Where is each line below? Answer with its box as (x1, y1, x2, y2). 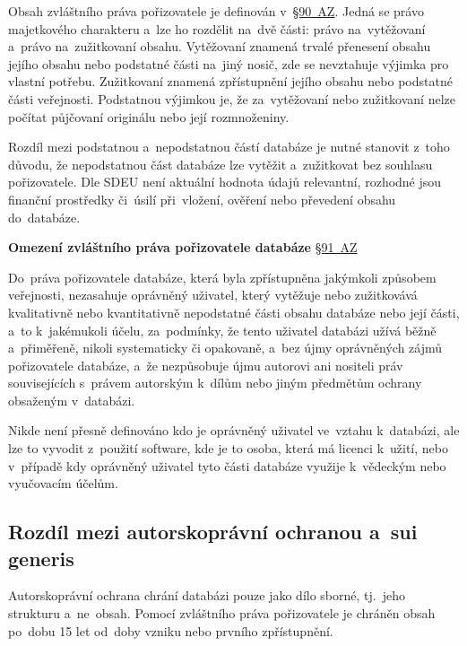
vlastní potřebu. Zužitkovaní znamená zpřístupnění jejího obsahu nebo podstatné (8, 72, 453, 91)
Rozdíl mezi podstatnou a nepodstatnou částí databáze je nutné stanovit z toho (8, 137, 450, 156)
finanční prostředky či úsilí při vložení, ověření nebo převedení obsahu (8, 189, 396, 208)
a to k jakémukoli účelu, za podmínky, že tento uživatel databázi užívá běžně (8, 320, 437, 339)
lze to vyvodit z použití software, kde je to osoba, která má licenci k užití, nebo (8, 439, 448, 458)
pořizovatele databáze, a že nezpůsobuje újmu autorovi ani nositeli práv (8, 355, 403, 374)
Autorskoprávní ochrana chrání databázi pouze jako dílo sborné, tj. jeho (8, 586, 405, 605)
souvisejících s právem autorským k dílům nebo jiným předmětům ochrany (8, 373, 422, 392)
